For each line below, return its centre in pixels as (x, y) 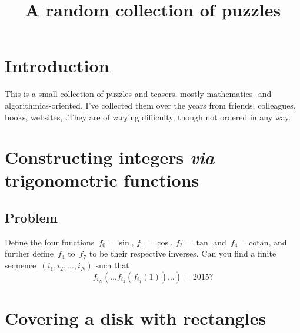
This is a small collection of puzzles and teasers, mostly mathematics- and (138, 94)
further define (29, 253)
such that (112, 265)
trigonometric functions (102, 180)
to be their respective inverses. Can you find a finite (183, 253)
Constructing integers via (110, 157)
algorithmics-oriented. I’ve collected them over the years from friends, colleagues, (150, 105)
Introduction (57, 65)
